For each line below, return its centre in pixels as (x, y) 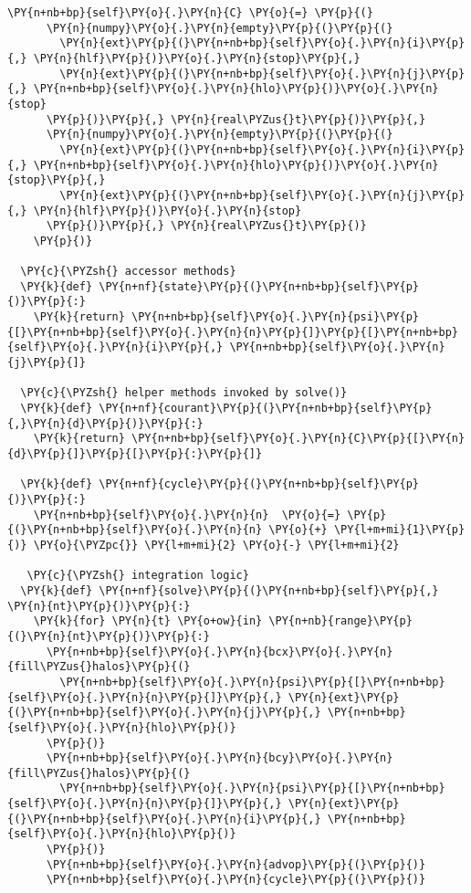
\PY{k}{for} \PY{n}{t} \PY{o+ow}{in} (148, 621)
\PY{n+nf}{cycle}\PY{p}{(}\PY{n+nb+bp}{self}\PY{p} (259, 484)
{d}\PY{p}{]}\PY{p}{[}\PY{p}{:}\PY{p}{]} (135, 454)
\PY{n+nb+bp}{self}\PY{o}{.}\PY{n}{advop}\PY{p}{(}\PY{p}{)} (236, 864)
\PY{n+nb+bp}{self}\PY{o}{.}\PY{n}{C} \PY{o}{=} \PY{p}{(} (190, 13)
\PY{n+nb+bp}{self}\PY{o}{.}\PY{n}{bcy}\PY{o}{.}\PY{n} (220, 758)
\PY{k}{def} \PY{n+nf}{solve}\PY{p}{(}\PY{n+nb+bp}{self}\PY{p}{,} (230, 590)
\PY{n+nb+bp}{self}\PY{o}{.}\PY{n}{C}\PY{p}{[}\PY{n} (298, 439)
